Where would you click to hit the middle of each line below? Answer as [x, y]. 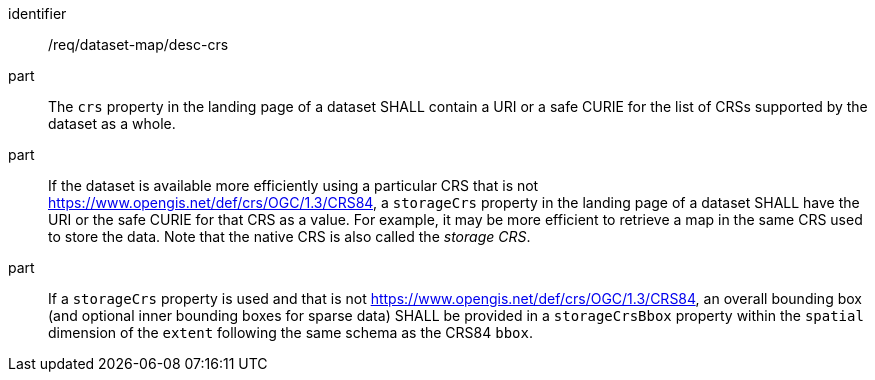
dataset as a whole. [112, 123]
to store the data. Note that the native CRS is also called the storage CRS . [289, 236]
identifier [37, 13]
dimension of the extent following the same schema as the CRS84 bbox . [290, 332]
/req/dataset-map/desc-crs [138, 44]
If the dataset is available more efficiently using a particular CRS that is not [293, 185]
